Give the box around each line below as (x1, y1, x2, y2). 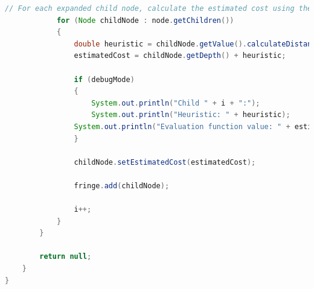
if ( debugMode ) (74, 75, 135, 84)
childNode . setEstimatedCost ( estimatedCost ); (74, 157, 256, 167)
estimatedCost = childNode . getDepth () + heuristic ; (74, 51, 286, 60)
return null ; (39, 252, 92, 261)
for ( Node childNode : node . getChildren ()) (56, 16, 234, 25)
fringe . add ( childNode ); (74, 181, 170, 190)
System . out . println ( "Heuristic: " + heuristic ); (91, 110, 290, 119)
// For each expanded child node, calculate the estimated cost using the (5, 4, 312, 13)
